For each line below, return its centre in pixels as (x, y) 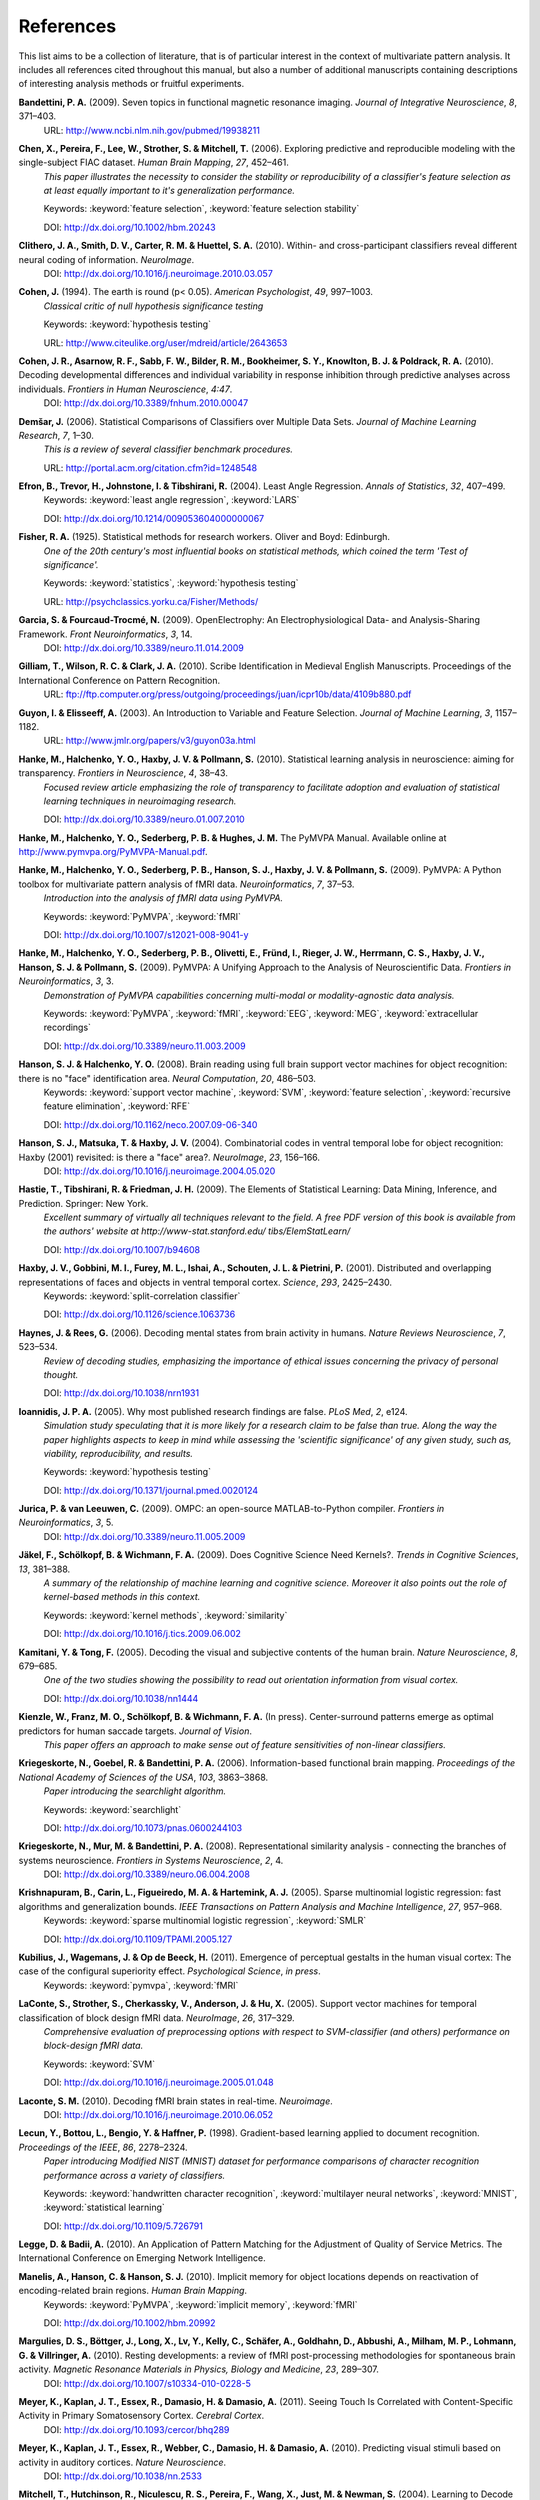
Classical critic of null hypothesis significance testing (153, 306)
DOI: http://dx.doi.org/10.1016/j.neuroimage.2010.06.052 (158, 2114)
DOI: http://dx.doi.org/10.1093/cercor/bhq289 (136, 2429)
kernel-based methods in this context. (122, 1597)
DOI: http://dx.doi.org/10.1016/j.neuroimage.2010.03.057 (158, 274)
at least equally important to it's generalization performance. (169, 191)
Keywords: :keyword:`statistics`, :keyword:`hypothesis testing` (171, 583)
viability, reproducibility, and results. (118, 1453)
